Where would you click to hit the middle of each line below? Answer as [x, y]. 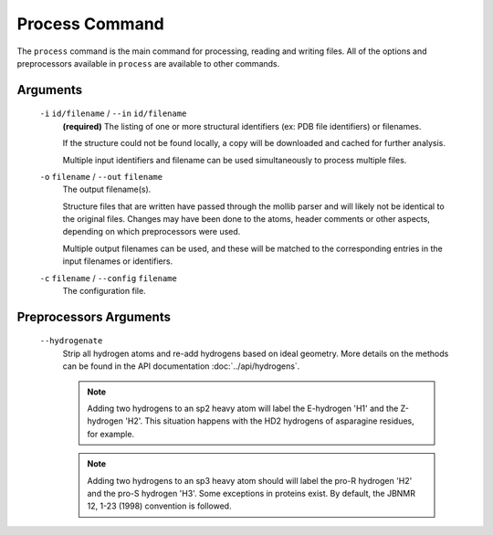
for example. [111, 434]
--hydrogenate [71, 341]
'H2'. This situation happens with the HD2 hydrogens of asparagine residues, [269, 421]
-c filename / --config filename [108, 278]
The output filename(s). [107, 189]
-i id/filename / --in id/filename [113, 113]
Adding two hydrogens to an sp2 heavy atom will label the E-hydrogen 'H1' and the [243, 408]
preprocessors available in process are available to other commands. [148, 63]
